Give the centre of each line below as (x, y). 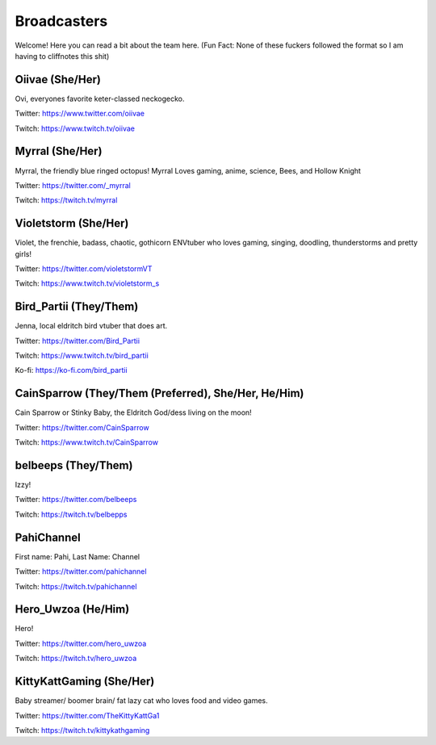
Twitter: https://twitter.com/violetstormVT (84, 269)
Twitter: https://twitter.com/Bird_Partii (78, 341)
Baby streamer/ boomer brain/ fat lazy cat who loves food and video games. (141, 701)
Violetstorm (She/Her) (72, 223)
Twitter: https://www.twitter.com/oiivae (80, 114)
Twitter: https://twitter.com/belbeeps (76, 500)
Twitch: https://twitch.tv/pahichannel (76, 586)
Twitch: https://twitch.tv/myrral (66, 200)
